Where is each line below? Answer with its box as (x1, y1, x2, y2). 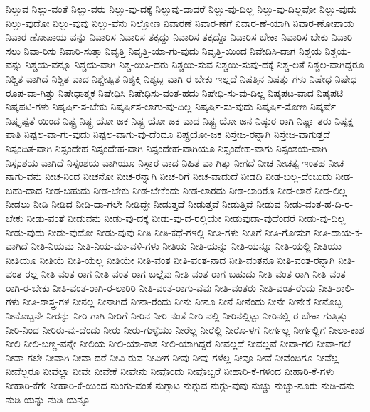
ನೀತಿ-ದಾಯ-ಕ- (314, 224, 363, 239)
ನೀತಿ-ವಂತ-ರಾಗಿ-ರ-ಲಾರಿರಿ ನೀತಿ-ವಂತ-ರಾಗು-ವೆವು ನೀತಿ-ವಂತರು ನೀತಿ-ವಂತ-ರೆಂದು (53, 280, 316, 295)
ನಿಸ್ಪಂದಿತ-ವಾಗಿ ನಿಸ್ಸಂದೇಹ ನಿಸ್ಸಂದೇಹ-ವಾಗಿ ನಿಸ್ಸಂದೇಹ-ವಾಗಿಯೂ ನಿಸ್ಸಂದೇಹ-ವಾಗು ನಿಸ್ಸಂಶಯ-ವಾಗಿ (6, 140, 327, 155)
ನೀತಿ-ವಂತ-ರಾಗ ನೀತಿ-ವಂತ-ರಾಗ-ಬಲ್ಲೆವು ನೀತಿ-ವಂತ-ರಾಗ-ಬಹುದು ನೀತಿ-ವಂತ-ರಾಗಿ (41, 266, 310, 281)
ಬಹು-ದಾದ (6, 182, 43, 197)
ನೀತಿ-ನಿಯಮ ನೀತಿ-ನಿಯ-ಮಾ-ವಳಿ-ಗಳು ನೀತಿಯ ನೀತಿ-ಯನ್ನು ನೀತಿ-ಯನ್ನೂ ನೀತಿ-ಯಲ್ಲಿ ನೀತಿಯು (31, 238, 342, 253)
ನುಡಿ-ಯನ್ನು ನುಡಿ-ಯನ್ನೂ (6, 391, 90, 406)
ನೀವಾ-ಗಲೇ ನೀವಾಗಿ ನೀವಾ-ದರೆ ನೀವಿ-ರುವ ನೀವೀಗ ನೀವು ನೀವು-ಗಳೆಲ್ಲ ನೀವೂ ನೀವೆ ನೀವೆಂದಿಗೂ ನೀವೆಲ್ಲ (6, 349, 339, 364)
